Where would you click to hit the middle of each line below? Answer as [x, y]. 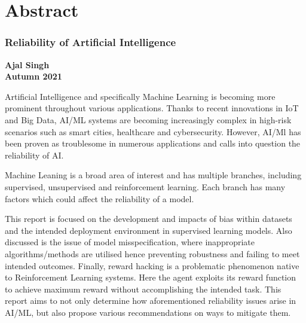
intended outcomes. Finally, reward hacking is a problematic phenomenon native [152, 265]
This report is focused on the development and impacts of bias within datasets [149, 219]
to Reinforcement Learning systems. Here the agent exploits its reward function [151, 277]
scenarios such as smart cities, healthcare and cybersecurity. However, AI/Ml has [153, 131]
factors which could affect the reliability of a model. [100, 198]
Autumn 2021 [33, 76]
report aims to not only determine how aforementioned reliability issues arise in [151, 301]
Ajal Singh [27, 64]
